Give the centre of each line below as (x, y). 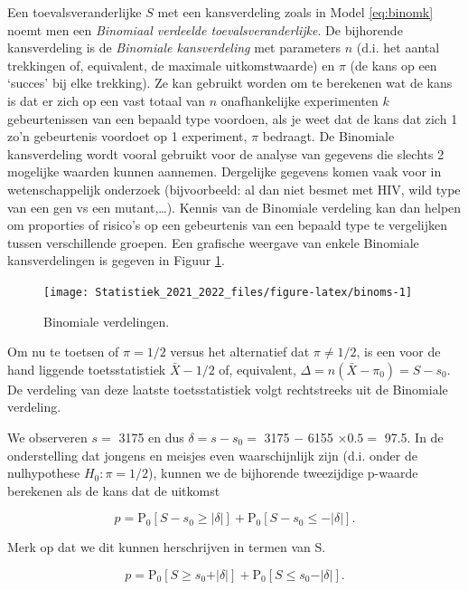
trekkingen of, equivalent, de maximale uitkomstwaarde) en (171, 65)
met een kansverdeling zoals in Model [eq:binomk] (295, 12)
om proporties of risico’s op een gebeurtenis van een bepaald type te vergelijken (227, 225)
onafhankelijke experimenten (300, 100)
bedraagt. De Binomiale (328, 136)
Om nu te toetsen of (63, 352)
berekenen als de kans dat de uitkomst (114, 490)
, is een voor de (398, 352)
